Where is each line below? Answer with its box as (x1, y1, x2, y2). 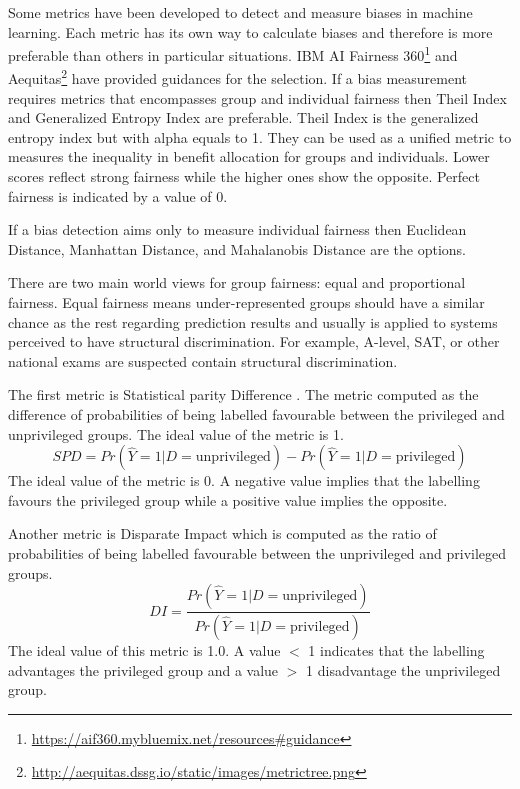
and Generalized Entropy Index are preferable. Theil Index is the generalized (8, 107, 479, 128)
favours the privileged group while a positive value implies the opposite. (8, 489, 448, 510)
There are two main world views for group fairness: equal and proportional (8, 272, 466, 293)
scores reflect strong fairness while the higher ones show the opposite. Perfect (8, 166, 480, 187)
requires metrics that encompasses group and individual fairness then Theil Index (8, 87, 507, 108)
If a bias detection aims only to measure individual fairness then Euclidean (8, 219, 467, 240)
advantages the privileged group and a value (8, 659, 279, 680)
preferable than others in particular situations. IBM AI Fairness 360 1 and (8, 42, 458, 65)
